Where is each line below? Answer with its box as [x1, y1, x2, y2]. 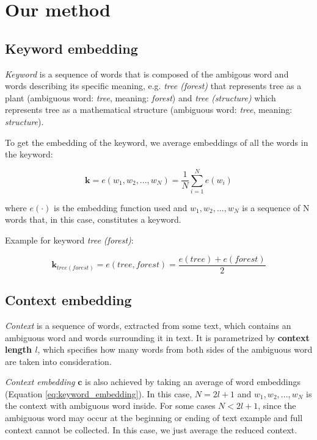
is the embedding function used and [54, 201, 188, 214]
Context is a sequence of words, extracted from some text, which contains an [5, 319, 291, 331]
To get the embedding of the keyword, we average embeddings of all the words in [5, 135, 308, 148]
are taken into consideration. [5, 355, 112, 367]
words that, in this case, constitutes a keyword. [5, 213, 181, 226]
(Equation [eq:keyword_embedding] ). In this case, [5, 387, 192, 400]
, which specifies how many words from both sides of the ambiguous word [37, 343, 313, 356]
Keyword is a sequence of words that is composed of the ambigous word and [5, 67, 289, 80]
